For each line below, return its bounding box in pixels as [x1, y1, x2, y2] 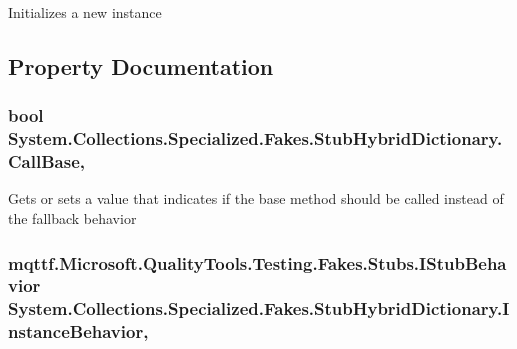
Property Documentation [8, 50, 274, 81]
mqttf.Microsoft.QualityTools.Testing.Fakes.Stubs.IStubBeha [8, 250, 507, 275]
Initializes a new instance [8, 2, 162, 22]
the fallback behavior [8, 208, 137, 229]
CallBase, [8, 149, 85, 174]
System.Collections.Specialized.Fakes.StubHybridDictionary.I [8, 296, 510, 321]
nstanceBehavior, [8, 319, 149, 344]
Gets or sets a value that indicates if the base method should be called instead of [8, 188, 504, 209]
